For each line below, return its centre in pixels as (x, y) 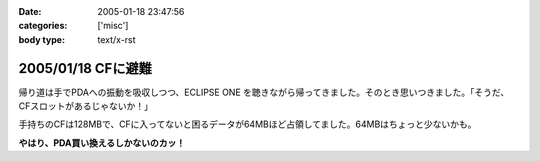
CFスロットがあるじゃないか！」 (86, 106)
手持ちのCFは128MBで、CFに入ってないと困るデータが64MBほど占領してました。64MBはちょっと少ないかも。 (247, 124)
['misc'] (113, 26)
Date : (30, 11)
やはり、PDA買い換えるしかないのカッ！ (102, 142)
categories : (43, 26)
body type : (41, 39)
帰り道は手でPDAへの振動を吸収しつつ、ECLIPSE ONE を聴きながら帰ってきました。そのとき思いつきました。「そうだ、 (264, 92)
